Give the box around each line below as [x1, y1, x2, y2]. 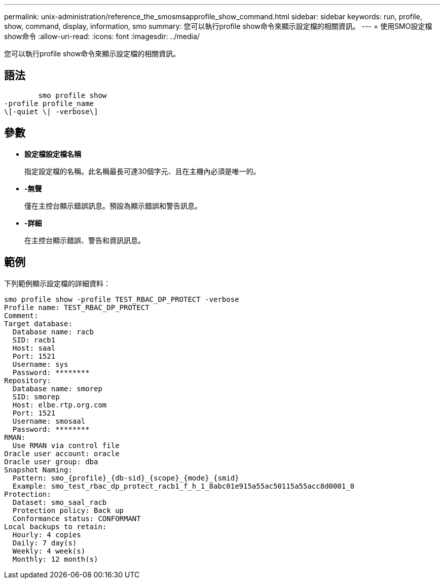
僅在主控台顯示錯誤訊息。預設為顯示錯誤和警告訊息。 [24, 201, 202, 210]
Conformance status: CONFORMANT [12, 514, 141, 523]
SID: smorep [12, 392, 60, 401]
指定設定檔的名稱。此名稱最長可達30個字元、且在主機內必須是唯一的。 [24, 166, 261, 176]
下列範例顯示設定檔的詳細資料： [4, 279, 110, 288]
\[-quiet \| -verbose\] [4, 107, 98, 116]
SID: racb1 [12, 335, 56, 344]
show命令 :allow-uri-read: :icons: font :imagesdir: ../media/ [4, 32, 200, 41]
